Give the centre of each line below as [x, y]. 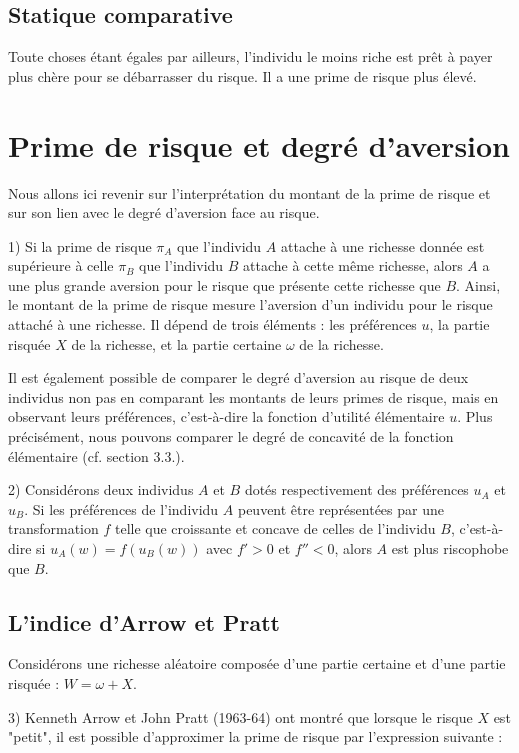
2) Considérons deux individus [101, 489]
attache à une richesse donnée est [382, 245]
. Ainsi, [478, 284]
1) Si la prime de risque [80, 245]
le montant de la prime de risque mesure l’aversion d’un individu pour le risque [250, 304]
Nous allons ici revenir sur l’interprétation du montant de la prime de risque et [249, 192]
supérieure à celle [61, 265]
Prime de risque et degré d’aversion [259, 144]
